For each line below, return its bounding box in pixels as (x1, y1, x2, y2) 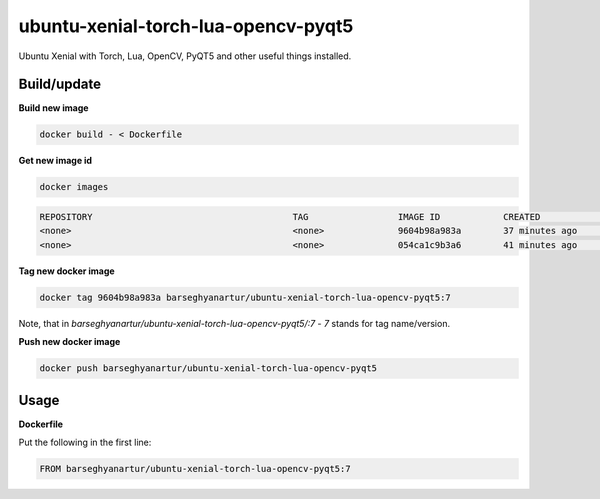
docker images (39, 181, 109, 193)
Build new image (18, 102, 89, 114)
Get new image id (18, 155, 93, 167)
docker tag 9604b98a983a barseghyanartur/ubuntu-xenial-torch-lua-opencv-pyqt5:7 (39, 291, 452, 303)
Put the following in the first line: (18, 436, 152, 448)
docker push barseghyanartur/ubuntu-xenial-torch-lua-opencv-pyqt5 (39, 363, 378, 374)
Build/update (18, 76, 102, 93)
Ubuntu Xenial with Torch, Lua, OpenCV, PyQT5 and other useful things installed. (18, 50, 352, 62)
